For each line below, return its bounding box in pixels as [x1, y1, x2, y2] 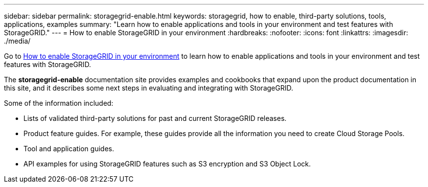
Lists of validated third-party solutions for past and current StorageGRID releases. [23, 114, 287, 122]
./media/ [4, 37, 31, 45]
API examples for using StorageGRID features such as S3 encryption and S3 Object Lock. [23, 160, 311, 168]
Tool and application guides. [23, 144, 114, 153]
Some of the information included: [4, 99, 113, 107]
